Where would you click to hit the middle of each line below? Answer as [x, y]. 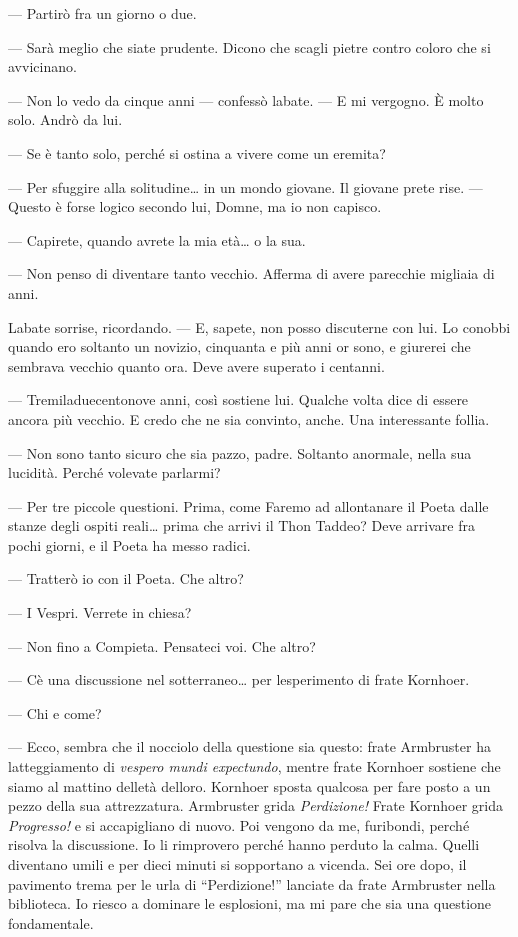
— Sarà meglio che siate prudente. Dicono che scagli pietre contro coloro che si [249, 46]
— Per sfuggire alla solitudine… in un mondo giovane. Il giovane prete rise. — [245, 186]
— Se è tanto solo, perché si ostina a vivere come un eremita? [197, 152]
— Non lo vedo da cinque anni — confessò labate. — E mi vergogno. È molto [246, 99]
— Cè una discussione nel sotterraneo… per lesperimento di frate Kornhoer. [239, 679]
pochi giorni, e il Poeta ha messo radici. [129, 544]
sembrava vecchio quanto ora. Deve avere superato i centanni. [196, 365]
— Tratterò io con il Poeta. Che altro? [126, 578]
